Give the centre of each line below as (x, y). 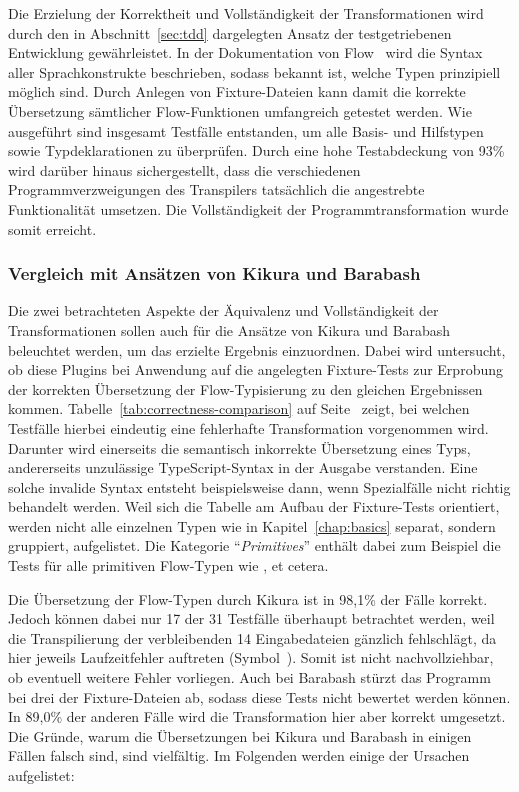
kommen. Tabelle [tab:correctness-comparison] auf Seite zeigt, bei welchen (239, 408)
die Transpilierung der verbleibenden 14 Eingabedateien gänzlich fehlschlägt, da (252, 637)
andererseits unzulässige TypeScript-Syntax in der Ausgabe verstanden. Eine (243, 467)
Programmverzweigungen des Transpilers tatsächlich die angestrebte (216, 189)
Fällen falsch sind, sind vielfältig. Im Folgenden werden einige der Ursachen (239, 755)
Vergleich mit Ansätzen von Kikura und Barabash (214, 273)
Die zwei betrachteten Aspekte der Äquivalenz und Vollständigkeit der (223, 310)
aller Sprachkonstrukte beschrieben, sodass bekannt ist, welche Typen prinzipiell (254, 71)
